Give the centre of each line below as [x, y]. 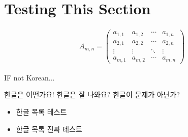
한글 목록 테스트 [41, 111]
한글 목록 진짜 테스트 [49, 129]
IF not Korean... [29, 77]
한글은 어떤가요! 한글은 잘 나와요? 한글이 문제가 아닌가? [92, 94]
